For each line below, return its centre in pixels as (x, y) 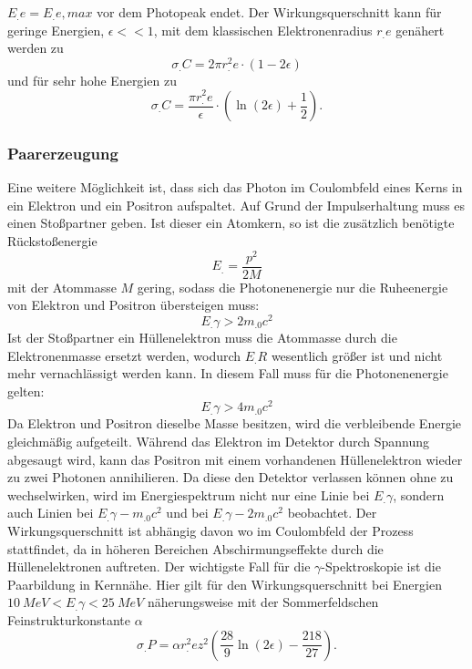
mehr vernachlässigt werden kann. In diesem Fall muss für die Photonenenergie (228, 373)
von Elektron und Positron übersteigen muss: (133, 305)
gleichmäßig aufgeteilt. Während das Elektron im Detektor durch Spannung (219, 442)
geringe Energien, (56, 30)
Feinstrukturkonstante (69, 619)
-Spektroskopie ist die (381, 566)
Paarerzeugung (63, 153)
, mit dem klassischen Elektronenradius (263, 30)
